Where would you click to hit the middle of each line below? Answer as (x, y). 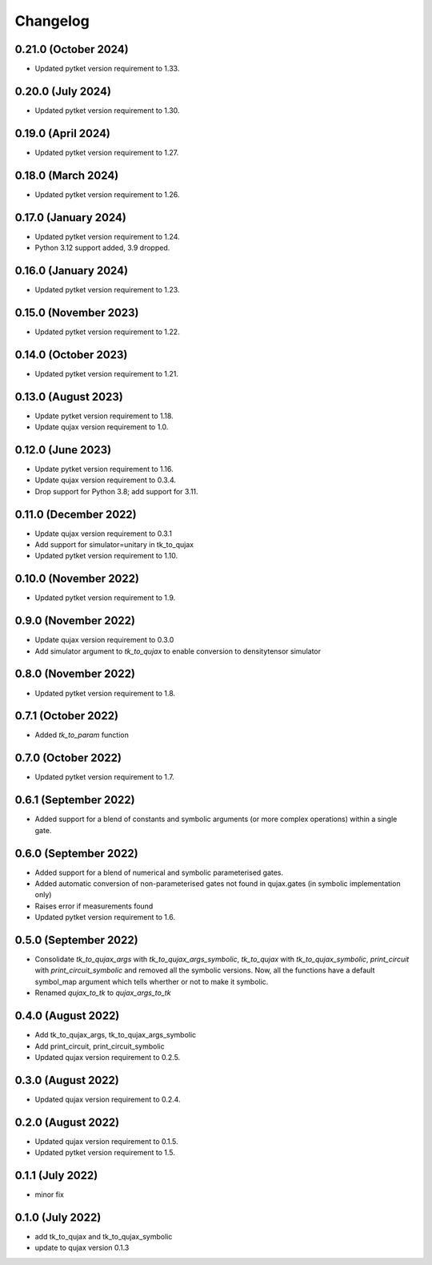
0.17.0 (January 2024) (71, 218)
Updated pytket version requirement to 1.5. (105, 1153)
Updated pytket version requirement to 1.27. (107, 152)
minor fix (49, 1194)
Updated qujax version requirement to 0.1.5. (107, 1141)
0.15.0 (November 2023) (77, 312)
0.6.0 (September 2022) (77, 853)
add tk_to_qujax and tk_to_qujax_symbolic (104, 1236)
